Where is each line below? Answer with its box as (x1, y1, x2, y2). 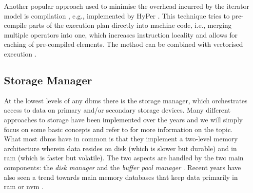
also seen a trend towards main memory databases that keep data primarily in (4, 172, 238, 182)
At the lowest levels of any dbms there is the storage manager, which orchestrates (4, 95, 248, 105)
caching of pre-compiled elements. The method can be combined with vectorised (4, 39, 243, 49)
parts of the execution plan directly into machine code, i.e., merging (29, 20, 232, 30)
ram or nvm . (4, 181, 44, 192)
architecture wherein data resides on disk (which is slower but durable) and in (4, 143, 237, 153)
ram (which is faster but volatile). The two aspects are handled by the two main (4, 153, 244, 163)
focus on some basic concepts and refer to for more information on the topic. (4, 124, 233, 134)
